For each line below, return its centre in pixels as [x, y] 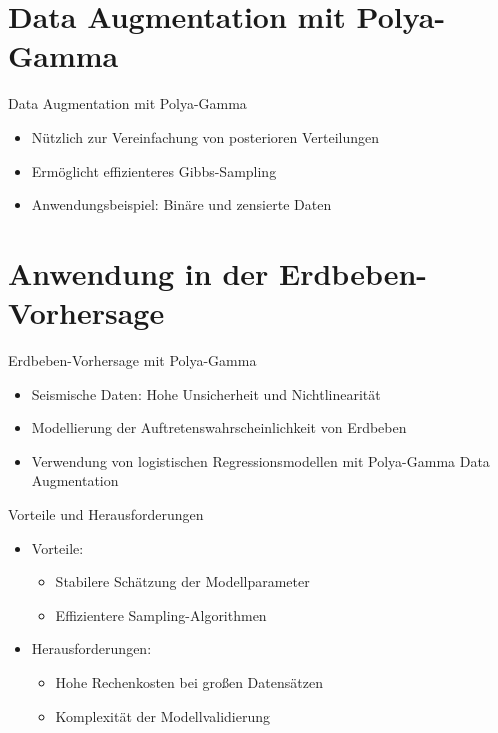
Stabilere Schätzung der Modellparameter [182, 581]
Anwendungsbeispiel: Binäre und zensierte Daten [181, 204]
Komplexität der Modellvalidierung [162, 715]
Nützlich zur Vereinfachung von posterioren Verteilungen [205, 136]
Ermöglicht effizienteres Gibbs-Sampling [154, 170]
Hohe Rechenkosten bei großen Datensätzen [189, 681]
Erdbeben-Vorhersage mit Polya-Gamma [132, 360]
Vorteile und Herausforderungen [106, 513]
